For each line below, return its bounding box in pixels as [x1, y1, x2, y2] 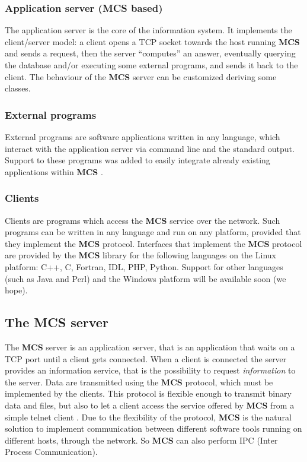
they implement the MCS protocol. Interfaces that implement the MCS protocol [5, 237, 302, 249]
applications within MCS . [5, 165, 103, 178]
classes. [5, 82, 31, 94]
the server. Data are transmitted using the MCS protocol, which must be [5, 375, 273, 388]
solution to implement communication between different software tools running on [5, 422, 302, 435]
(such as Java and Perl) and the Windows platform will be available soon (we [5, 272, 286, 284]
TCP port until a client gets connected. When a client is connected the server [5, 352, 287, 365]
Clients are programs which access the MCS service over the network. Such [5, 214, 280, 226]
